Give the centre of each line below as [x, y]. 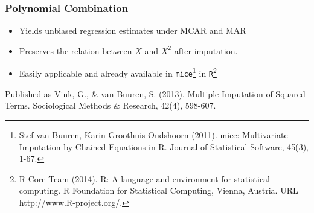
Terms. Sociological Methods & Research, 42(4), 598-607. [111, 105]
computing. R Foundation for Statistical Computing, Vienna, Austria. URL [159, 190]
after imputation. [206, 50]
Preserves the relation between [75, 50]
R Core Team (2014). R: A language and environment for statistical [144, 178]
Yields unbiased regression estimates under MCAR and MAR [133, 30]
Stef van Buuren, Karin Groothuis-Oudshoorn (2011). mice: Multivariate [153, 134]
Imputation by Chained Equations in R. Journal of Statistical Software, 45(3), [164, 146]
